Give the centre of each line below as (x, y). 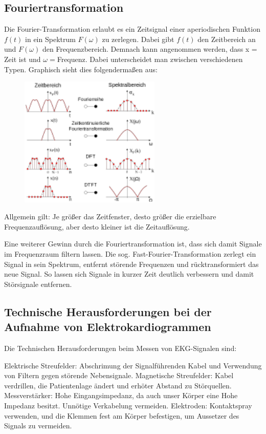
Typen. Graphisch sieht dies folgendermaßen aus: (81, 69)
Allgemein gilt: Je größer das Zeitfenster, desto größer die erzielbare (110, 216)
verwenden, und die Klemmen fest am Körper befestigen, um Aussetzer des (122, 415)
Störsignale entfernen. (38, 284)
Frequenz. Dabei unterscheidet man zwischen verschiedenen (150, 59)
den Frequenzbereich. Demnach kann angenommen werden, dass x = (150, 49)
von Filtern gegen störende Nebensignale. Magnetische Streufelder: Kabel (119, 375)
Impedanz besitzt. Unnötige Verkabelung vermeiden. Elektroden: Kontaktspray (128, 405)
